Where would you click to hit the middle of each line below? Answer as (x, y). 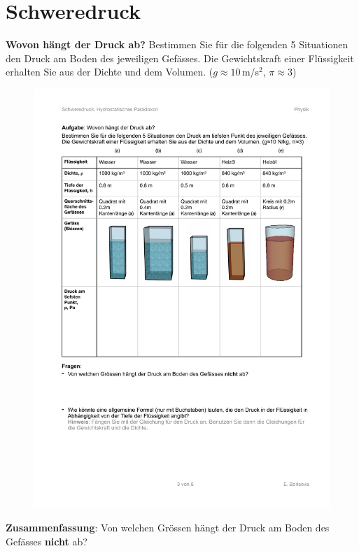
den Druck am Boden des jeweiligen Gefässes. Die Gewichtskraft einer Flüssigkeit (180, 58)
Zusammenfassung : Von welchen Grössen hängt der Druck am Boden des (168, 528)
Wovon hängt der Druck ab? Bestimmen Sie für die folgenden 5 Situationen (177, 44)
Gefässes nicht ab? (47, 541)
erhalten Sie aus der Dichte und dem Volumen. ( (110, 72)
